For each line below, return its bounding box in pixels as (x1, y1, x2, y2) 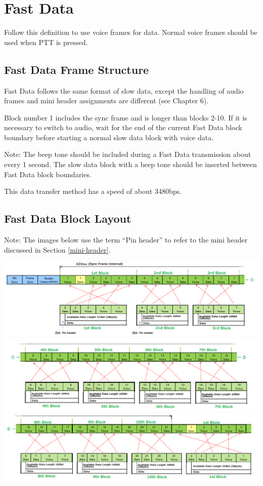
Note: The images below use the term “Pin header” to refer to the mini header (4, 234, 248, 245)
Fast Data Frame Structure (4, 61, 149, 77)
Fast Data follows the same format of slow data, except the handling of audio (4, 85, 244, 96)
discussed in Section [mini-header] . (4, 244, 111, 255)
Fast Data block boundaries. (4, 169, 92, 179)
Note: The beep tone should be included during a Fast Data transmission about (4, 149, 251, 159)
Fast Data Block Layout (4, 211, 131, 226)
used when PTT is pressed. (4, 36, 88, 47)
